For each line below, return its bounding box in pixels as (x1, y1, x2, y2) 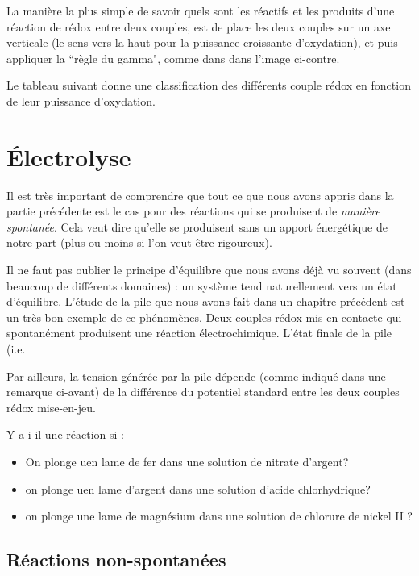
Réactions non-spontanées (6, 547, 226, 572)
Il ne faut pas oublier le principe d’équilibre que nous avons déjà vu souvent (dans (6, 261, 412, 278)
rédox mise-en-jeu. (6, 399, 96, 415)
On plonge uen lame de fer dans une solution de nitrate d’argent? (25, 453, 349, 470)
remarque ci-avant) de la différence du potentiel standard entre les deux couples (6, 383, 400, 400)
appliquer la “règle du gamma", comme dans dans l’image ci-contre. (6, 49, 340, 66)
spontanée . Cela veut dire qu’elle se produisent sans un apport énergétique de (6, 218, 388, 235)
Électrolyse (6, 140, 131, 173)
